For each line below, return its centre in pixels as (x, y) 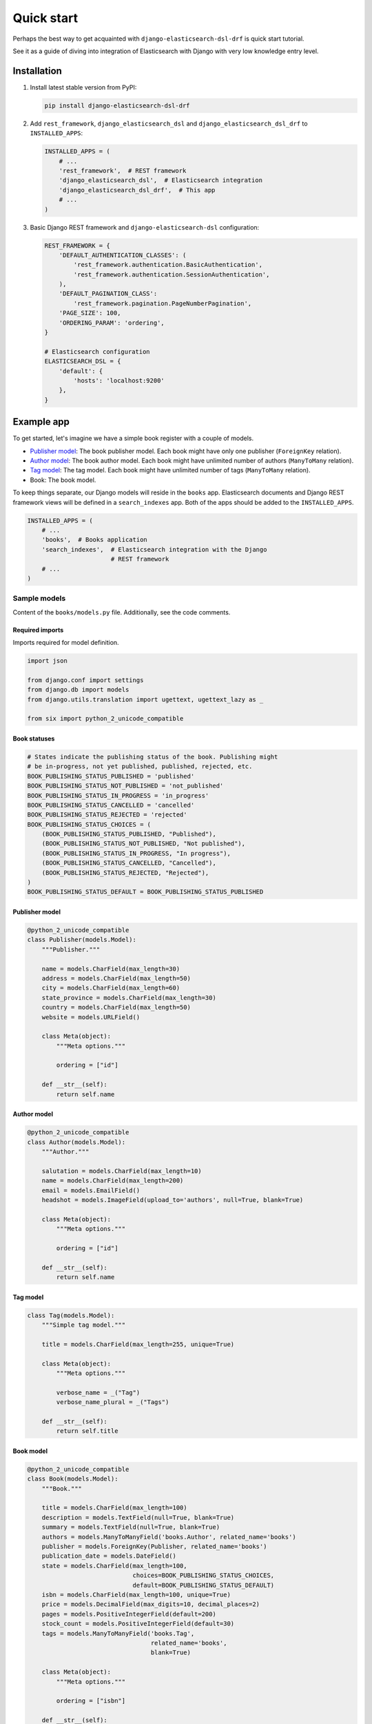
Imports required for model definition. (66, 643)
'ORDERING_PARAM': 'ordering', (112, 323)
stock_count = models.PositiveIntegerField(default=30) (138, 1624)
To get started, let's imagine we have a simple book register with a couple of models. (133, 439)
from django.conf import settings (85, 680)
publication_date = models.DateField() (109, 1556)
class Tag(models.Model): (71, 1315)
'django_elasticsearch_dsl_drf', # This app (137, 190)
